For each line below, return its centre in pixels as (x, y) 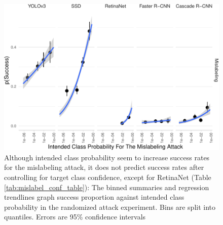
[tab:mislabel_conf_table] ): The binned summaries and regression (107, 187)
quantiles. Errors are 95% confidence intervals (75, 217)
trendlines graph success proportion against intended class (94, 197)
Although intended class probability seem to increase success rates (107, 157)
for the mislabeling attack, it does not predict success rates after (104, 167)
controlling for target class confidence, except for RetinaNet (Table (108, 177)
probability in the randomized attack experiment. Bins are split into (110, 207)
